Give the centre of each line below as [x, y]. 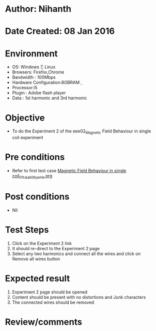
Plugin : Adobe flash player [39, 93]
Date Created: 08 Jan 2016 [60, 31]
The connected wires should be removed [53, 302]
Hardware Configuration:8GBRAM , [47, 83]
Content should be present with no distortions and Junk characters [79, 297]
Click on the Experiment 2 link [42, 243]
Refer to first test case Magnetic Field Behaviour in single [69, 170]
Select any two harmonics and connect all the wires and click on [76, 254]
